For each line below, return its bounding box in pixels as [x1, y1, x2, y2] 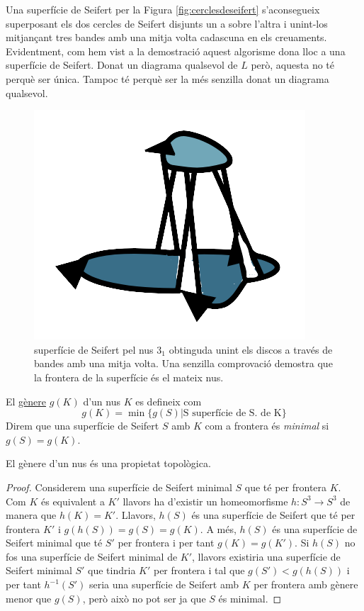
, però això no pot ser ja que [82, 590, 206, 605]
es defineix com [135, 393, 202, 408]
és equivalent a [40, 493, 105, 508]
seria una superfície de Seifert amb [89, 577, 239, 592]
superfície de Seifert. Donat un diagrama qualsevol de [6, 57, 238, 72]
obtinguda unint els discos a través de [169, 342, 333, 357]
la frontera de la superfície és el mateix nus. [34, 369, 224, 384]
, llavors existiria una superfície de [192, 549, 341, 564]
